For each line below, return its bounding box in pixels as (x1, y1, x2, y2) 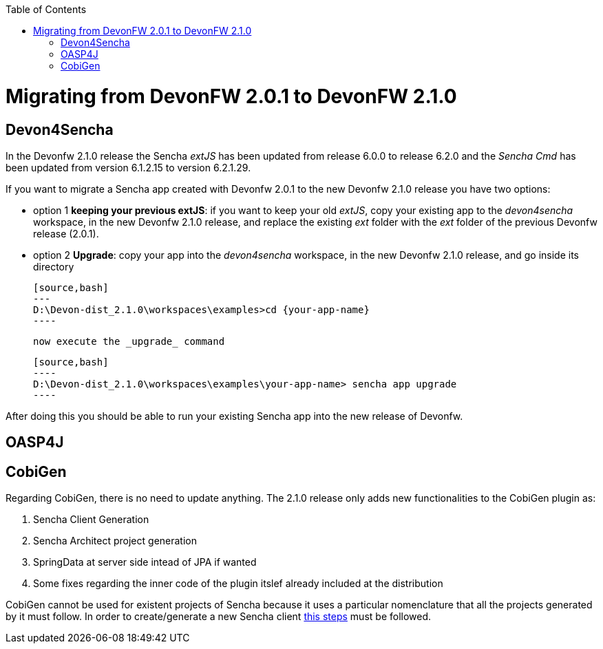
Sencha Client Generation (33, 513, 149, 526)
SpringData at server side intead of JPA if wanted (33, 556, 257, 568)
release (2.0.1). (33, 227, 99, 240)
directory (33, 260, 74, 273)
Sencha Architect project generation (33, 535, 197, 547)
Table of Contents (6, 3, 87, 15)
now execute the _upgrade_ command (33, 335, 225, 347)
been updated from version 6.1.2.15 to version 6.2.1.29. (6, 161, 251, 173)
